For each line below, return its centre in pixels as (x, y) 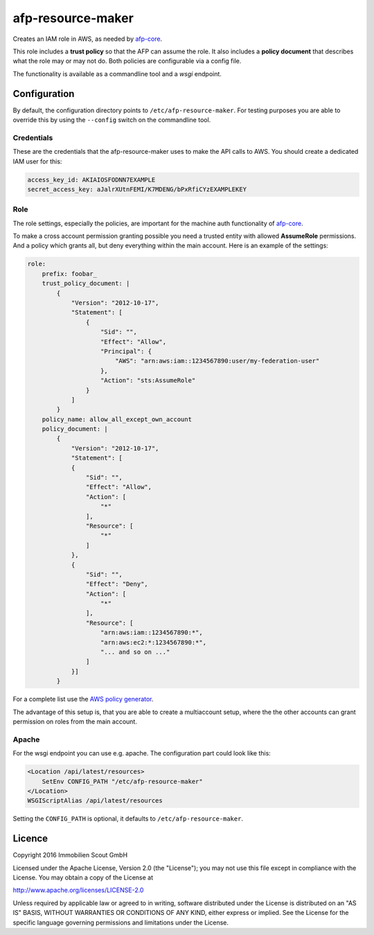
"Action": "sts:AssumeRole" (148, 381)
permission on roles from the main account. (75, 722)
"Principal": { (126, 351)
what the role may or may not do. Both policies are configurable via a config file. (127, 61)
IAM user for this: (37, 161)
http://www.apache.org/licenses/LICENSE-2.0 (78, 890)
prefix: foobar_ (69, 273)
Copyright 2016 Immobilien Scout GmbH (70, 855)
